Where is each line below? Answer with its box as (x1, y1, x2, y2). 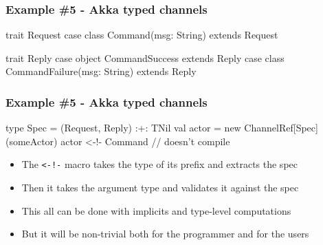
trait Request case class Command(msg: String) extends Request (5, 28, 278, 42)
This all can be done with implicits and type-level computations (21, 203, 291, 217)
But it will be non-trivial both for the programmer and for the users (21, 226, 309, 241)
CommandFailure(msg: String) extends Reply (5, 64, 197, 78)
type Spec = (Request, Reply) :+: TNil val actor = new (5, 120, 241, 135)
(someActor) (5, 134, 58, 148)
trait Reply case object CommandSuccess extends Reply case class (5, 50, 285, 65)
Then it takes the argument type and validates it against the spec (21, 180, 299, 195)
